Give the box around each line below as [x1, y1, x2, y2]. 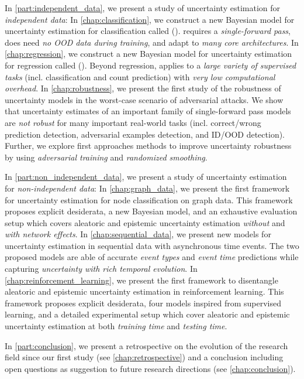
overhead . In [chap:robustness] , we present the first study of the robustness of [5, 82, 281, 94]
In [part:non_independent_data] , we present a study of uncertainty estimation [5, 170, 287, 183]
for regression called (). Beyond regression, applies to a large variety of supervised [5, 59, 296, 71]
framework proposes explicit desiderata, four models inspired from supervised [5, 296, 281, 309]
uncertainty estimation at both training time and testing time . [5, 320, 227, 332]
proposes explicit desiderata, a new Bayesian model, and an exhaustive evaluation [5, 205, 298, 217]
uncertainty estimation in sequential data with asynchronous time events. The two [5, 239, 299, 251]
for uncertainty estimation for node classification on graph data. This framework [5, 193, 293, 206]
